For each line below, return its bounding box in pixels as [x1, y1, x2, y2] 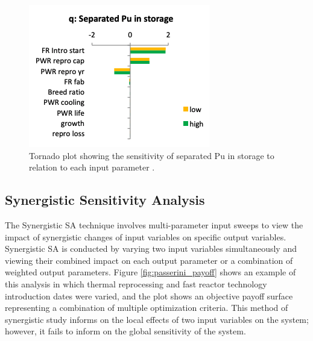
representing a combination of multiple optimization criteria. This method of [5, 301, 288, 314]
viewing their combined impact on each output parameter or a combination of [5, 254, 293, 266]
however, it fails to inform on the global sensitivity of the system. [5, 325, 246, 337]
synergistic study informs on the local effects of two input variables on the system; [5, 313, 309, 325]
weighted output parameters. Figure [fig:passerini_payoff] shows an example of [5, 266, 296, 278]
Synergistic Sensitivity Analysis [5, 190, 205, 209]
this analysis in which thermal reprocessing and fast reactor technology [5, 277, 267, 290]
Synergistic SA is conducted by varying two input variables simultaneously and [5, 242, 297, 255]
